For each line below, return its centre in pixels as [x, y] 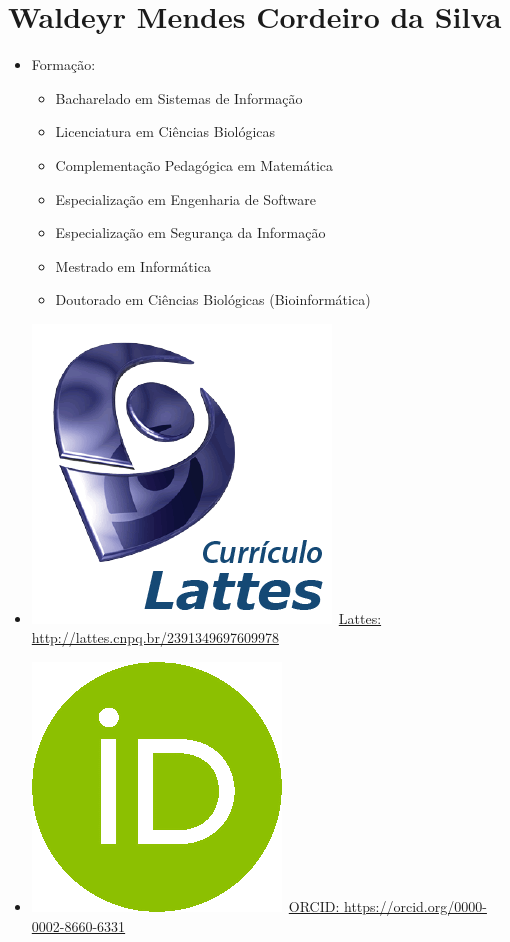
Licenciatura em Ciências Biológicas [165, 131]
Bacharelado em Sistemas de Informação [179, 97]
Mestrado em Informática [133, 265]
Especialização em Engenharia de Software [185, 198]
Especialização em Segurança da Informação [190, 232]
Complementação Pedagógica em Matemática [194, 164]
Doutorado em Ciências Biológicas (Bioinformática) [213, 299]
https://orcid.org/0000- [415, 906]
